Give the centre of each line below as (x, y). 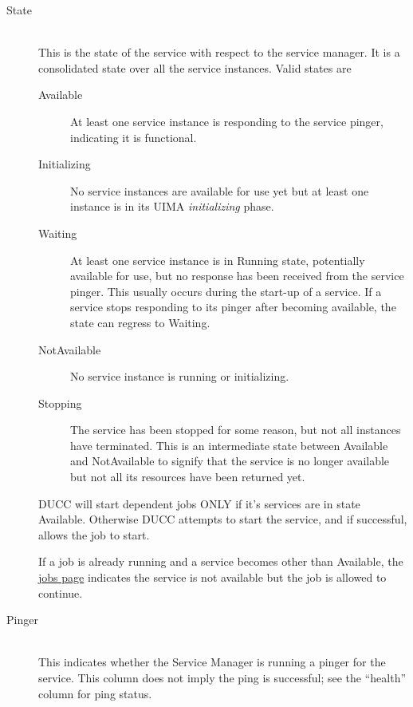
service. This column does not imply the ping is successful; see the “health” (222, 677)
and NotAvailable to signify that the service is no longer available (230, 461)
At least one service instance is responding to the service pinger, (227, 121)
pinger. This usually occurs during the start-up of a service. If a (226, 291)
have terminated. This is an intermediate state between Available (229, 445)
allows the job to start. (94, 534)
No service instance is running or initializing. (180, 376)
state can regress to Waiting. (140, 322)
